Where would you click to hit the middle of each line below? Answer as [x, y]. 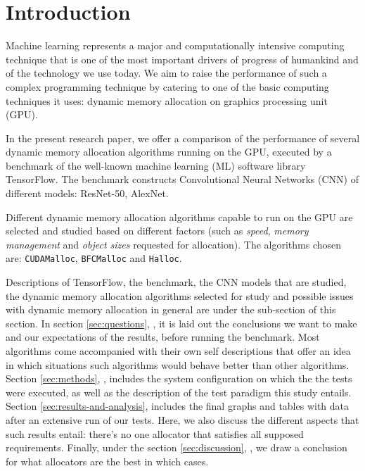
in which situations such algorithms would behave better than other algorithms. [178, 364]
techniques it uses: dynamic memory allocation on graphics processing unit [167, 100]
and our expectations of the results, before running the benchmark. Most [163, 337]
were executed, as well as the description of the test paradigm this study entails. [179, 392]
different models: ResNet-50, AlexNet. [87, 193]
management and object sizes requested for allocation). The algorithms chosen [174, 244]
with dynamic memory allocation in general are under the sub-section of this [171, 309]
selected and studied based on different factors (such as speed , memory [157, 231]
